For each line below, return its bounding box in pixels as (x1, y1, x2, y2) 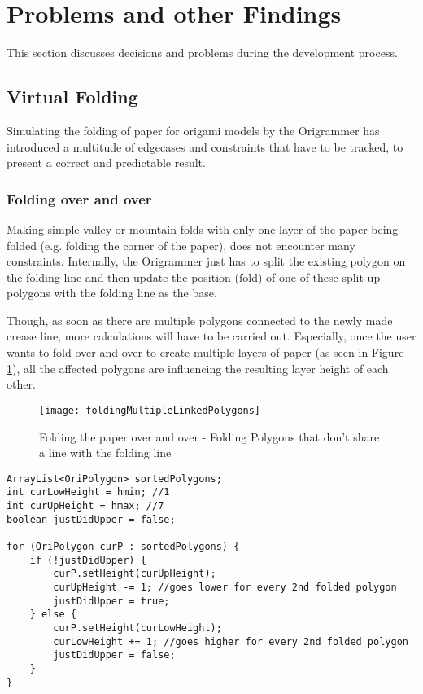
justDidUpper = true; (53, 595, 170, 607)
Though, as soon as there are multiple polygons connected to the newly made (7, 311, 393, 328)
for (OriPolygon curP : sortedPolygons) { (7, 540, 240, 552)
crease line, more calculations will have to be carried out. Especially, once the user (7, 327, 416, 345)
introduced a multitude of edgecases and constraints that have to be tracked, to (7, 138, 403, 155)
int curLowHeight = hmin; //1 (7, 486, 170, 499)
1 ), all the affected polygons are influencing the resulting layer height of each (7, 359, 389, 376)
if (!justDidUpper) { (29, 554, 146, 566)
